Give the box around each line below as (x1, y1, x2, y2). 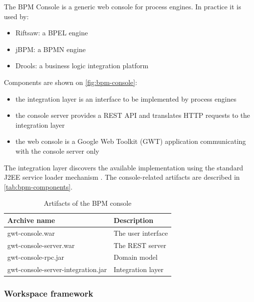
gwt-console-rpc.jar (7, 252, 65, 262)
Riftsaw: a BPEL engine (15, 27, 88, 38)
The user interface (114, 227, 168, 238)
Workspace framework (4, 287, 93, 300)
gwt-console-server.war (7, 240, 75, 250)
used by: (4, 11, 29, 21)
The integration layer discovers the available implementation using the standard (4, 162, 243, 172)
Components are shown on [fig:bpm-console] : (4, 77, 138, 87)
